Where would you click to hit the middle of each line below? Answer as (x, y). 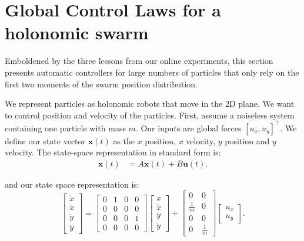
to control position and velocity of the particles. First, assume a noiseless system (150, 115)
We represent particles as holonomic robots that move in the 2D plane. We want (150, 103)
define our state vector (45, 140)
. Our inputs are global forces (188, 128)
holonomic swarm (77, 33)
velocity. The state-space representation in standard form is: (113, 152)
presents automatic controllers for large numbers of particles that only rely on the (152, 72)
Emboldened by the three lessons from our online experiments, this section (139, 61)
